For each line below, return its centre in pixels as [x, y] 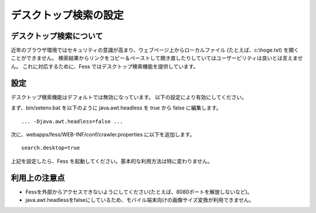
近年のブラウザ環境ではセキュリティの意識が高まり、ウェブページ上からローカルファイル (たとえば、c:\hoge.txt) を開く [155, 50]
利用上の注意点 [38, 178]
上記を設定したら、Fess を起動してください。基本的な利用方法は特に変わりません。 [112, 161]
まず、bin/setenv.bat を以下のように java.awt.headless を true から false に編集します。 [116, 108]
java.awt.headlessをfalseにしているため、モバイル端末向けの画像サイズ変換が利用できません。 [140, 200]
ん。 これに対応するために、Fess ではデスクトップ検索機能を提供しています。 [105, 66]
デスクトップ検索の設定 [67, 15]
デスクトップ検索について [57, 36]
